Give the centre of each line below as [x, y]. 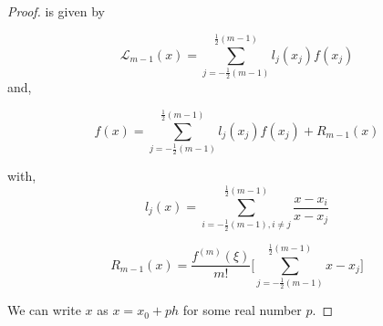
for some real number [242, 310]
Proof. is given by [56, 11]
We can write [44, 310]
